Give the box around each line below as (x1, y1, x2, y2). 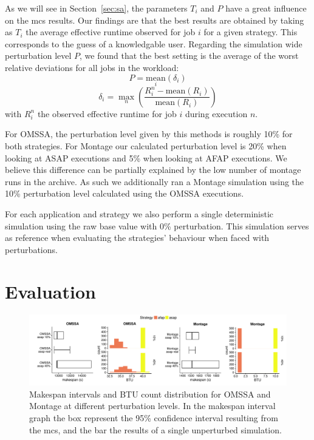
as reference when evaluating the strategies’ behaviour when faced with (5, 231, 270, 244)
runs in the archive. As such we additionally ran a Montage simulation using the (5, 175, 304, 188)
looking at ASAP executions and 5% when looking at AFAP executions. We (5, 151, 287, 164)
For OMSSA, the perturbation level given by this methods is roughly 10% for (5, 127, 293, 140)
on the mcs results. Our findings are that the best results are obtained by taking (5, 13, 304, 26)
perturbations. (5, 243, 58, 256)
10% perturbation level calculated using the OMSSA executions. (5, 187, 244, 200)
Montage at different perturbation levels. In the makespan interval (29, 399, 276, 412)
